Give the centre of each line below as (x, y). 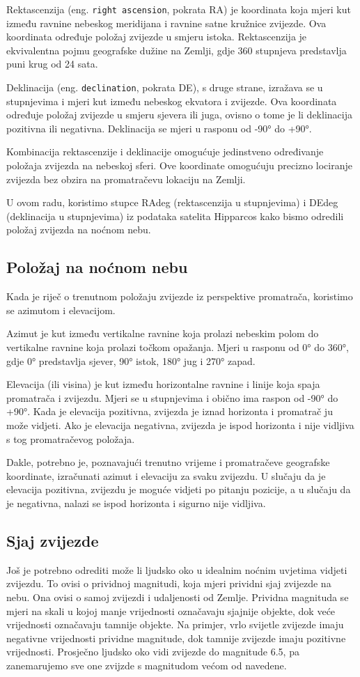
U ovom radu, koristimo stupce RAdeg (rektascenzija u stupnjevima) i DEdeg (172, 202)
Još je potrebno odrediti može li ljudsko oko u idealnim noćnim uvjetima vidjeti (177, 569)
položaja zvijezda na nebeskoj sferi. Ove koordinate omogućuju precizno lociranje (179, 165)
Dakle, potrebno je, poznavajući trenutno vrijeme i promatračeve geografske (168, 462)
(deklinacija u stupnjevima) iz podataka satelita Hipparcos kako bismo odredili (175, 216)
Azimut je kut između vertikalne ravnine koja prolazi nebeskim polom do (163, 333)
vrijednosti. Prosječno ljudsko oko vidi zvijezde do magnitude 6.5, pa (153, 652)
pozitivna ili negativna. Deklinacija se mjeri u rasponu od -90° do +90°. (159, 128)
